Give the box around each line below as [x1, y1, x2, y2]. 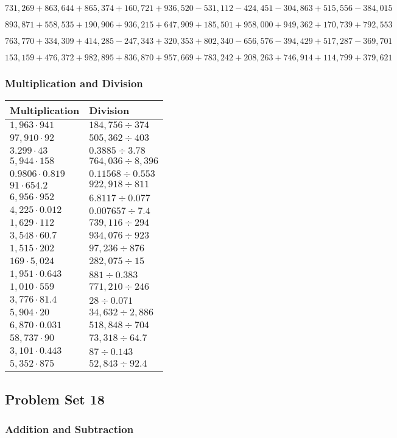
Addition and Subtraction [5, 421, 134, 436]
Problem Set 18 [5, 389, 105, 408]
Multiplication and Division [5, 75, 143, 90]
